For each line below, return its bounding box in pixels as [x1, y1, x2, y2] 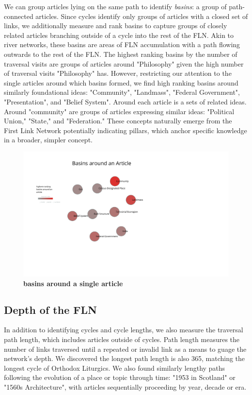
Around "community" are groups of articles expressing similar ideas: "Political [4, 106, 235, 116]
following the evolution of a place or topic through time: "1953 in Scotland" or [4, 372, 236, 382]
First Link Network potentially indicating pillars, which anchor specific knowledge [4, 125, 247, 135]
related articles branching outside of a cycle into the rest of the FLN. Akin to [4, 30, 234, 40]
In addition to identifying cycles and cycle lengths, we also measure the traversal [4, 325, 243, 335]
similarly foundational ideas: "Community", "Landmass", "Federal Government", [4, 87, 240, 97]
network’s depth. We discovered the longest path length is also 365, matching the [4, 353, 245, 363]
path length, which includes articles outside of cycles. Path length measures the [4, 334, 240, 344]
